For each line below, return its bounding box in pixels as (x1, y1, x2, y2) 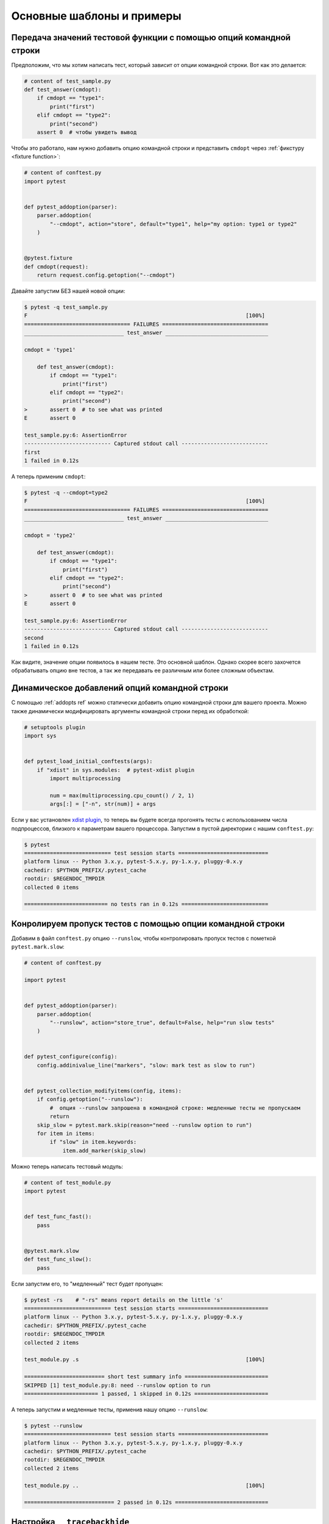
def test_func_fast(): (24, 1213, 92, 1220)
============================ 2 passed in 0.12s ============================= (24, 1499, 269, 1506)
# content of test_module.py (24, 1179, 111, 1186)
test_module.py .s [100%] (24, 1356, 265, 1363)
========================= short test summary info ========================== (24, 1373, 269, 1380)
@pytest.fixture (24, 255, 73, 262)
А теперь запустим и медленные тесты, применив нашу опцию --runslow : (11, 1406, 208, 1413)
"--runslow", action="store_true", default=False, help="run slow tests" (49, 1019, 275, 1026)
